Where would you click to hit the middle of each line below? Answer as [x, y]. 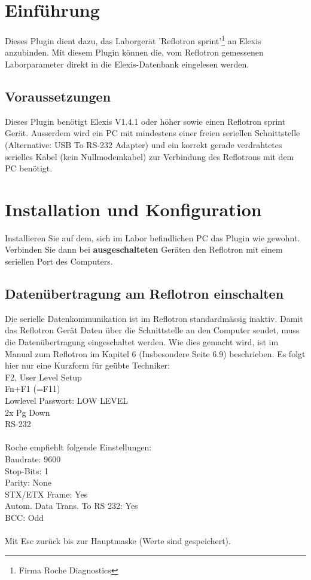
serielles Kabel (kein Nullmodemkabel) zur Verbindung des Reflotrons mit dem [150, 156]
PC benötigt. [29, 168]
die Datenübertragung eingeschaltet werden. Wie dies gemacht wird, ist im [142, 342]
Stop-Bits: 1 [27, 470]
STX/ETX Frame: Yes [46, 494]
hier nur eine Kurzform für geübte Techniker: [87, 365]
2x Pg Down [28, 412]
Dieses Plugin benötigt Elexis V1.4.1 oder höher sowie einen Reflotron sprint [145, 121]
